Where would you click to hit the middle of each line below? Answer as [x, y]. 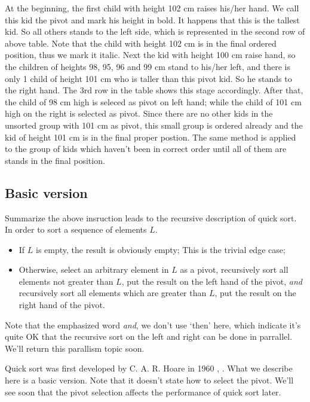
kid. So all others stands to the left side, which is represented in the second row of [155, 31]
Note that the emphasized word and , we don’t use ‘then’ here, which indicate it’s [153, 325]
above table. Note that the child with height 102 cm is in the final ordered [141, 43]
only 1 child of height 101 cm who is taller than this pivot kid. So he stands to [148, 78]
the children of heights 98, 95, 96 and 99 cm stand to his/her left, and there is [148, 66]
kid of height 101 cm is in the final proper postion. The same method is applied [151, 137]
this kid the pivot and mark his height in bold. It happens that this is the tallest [152, 19]
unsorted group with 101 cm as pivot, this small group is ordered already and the [154, 125]
